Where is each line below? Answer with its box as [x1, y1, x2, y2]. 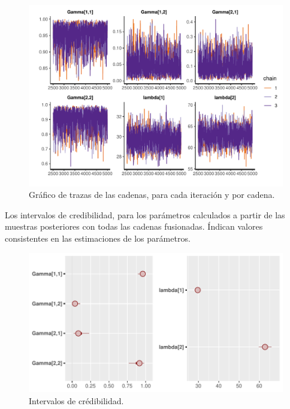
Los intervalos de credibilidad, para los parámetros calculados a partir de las [5, 208, 285, 221]
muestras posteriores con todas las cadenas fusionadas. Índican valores [5, 220, 263, 233]
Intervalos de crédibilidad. [29, 394, 124, 407]
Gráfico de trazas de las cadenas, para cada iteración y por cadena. [29, 188, 275, 201]
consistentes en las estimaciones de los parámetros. [5, 232, 191, 245]
